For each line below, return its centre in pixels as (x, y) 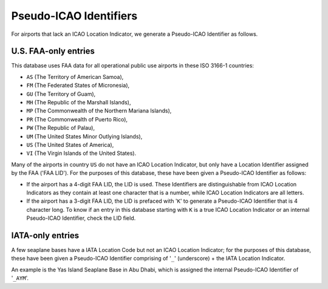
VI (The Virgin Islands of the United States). (81, 153)
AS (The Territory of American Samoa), (75, 76)
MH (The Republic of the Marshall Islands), (79, 103)
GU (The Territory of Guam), (61, 93)
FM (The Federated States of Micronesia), (78, 86)
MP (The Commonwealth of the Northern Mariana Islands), (99, 111)
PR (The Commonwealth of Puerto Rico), (77, 119)
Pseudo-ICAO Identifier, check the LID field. (81, 218)
